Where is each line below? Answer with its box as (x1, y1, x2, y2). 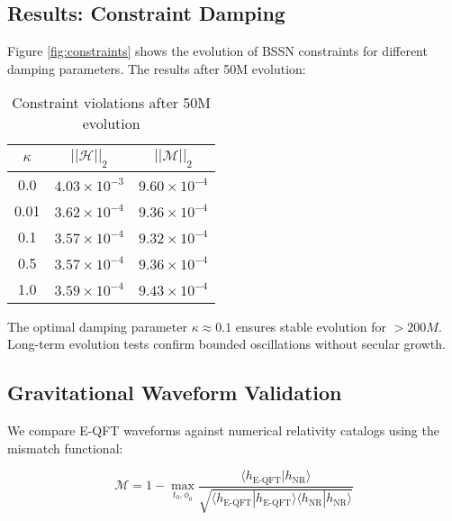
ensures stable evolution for (235, 316, 387, 335)
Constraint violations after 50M (12, 92, 212, 114)
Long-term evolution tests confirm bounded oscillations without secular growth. (7, 334, 446, 353)
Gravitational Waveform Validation (7, 379, 342, 407)
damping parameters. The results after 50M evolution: (7, 59, 306, 78)
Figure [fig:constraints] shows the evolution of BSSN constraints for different (7, 41, 428, 60)
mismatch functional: (7, 438, 123, 457)
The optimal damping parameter (7, 316, 187, 335)
